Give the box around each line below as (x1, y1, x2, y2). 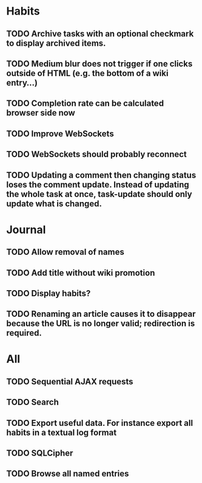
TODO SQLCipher (6, 448, 73, 459)
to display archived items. (6, 38, 106, 48)
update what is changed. (6, 198, 102, 209)
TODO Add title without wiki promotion (6, 268, 155, 278)
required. (6, 328, 42, 338)
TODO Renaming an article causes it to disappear (6, 309, 196, 319)
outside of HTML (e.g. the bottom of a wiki (6, 68, 169, 78)
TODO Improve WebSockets (6, 128, 114, 139)
